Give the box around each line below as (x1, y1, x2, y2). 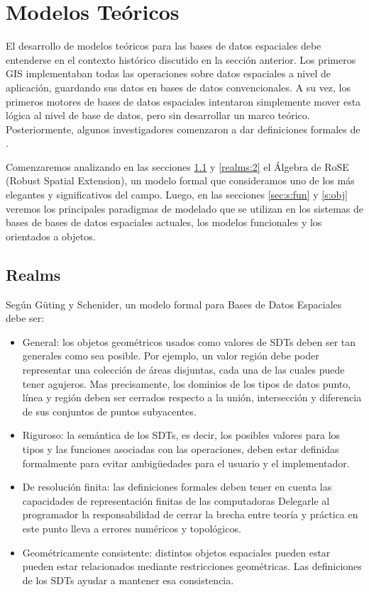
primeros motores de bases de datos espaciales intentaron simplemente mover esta (6, 94, 361, 108)
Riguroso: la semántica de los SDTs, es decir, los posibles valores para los (22, 428, 341, 442)
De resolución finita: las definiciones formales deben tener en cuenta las (22, 479, 332, 494)
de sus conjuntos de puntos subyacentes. (22, 403, 197, 418)
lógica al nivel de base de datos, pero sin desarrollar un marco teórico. (6, 108, 310, 123)
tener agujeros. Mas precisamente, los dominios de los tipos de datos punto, (22, 376, 351, 391)
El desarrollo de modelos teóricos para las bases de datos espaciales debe (6, 38, 321, 53)
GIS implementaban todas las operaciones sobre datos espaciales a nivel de (6, 66, 331, 81)
